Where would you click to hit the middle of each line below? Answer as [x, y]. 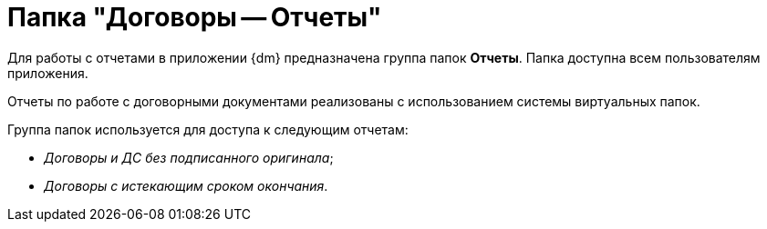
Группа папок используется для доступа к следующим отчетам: [208, 129]
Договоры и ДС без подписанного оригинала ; [189, 157]
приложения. [48, 73]
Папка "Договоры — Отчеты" [195, 17]
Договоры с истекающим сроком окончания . [186, 185]
